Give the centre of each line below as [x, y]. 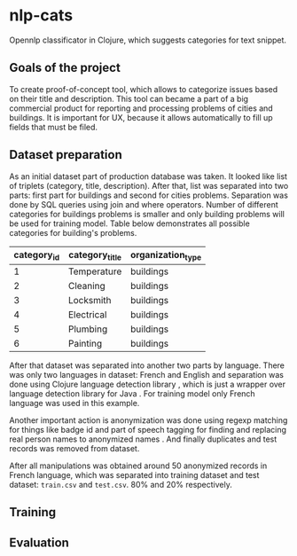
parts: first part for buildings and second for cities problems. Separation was [148, 195]
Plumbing [88, 329]
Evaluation [39, 542]
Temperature [95, 271]
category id [37, 255]
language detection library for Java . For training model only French [132, 393]
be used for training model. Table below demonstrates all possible [129, 223]
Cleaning [87, 286]
